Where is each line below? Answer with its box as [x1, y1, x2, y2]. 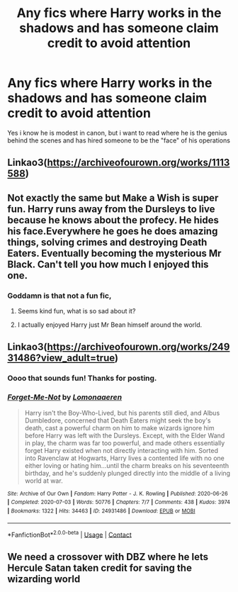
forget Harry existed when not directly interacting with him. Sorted [24, 446, 218, 454]
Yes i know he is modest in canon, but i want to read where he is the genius [7, 128, 228, 137]
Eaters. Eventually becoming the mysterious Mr [7, 247, 222, 259]
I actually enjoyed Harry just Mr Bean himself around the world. [17, 320, 203, 329]
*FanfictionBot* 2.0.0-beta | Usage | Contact [7, 529, 132, 539]
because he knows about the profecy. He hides [7, 214, 220, 226]
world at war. [24, 476, 63, 485]
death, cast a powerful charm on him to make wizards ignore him [24, 423, 215, 432]
